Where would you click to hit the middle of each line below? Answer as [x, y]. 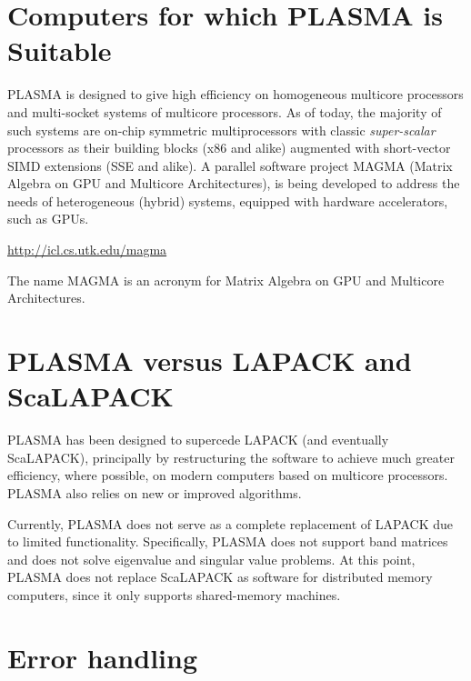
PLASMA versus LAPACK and [210, 361]
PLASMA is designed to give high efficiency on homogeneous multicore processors [235, 94]
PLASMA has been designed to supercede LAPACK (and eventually [198, 440]
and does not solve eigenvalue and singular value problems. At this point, [211, 559]
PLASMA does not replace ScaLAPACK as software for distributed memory [220, 577]
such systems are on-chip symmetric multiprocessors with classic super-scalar [221, 130]
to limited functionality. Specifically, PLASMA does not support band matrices [228, 541]
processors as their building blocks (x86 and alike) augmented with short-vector [229, 148]
